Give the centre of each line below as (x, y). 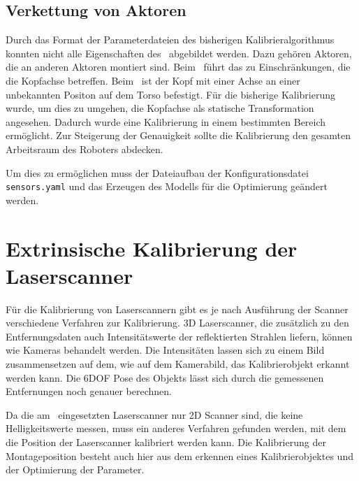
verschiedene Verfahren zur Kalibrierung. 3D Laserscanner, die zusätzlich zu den (177, 323)
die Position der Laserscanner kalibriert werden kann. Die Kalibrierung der (166, 442)
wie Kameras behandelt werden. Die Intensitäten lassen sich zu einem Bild (165, 350)
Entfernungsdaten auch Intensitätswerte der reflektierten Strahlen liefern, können (179, 336)
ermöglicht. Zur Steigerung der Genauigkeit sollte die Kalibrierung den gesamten (178, 135)
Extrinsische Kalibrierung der (152, 248)
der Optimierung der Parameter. (75, 469)
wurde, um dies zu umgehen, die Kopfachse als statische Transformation (160, 108)
